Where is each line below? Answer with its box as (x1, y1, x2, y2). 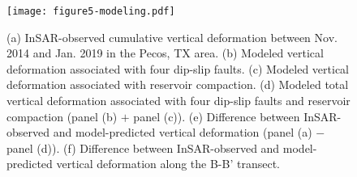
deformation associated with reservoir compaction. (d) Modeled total (6, 76, 349, 93)
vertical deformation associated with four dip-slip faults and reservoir (6, 92, 351, 109)
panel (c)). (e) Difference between (133, 107, 300, 124)
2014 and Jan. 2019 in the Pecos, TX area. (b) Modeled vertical (6, 44, 324, 61)
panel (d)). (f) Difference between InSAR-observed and (6, 139, 280, 156)
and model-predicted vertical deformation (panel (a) (53, 124, 312, 141)
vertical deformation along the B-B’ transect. (56, 155, 281, 172)
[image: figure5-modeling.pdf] (6, 6, 175, 17)
